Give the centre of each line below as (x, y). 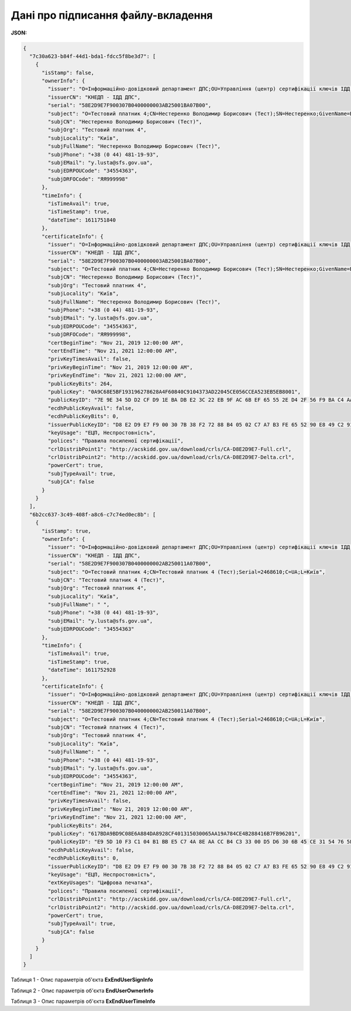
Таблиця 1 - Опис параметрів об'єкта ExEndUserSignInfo (82, 980)
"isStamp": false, (68, 73)
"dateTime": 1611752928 (82, 670)
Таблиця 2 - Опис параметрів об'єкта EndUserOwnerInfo (82, 991)
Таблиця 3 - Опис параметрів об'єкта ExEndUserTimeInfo (83, 1001)
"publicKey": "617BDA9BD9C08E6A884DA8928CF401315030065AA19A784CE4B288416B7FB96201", (174, 834)
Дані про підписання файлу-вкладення (112, 15)
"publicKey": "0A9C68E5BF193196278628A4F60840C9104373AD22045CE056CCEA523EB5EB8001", (174, 391)
